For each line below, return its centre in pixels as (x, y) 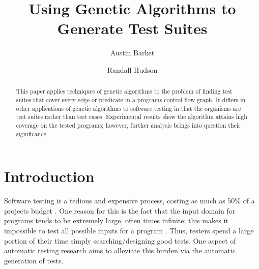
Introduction (49, 176)
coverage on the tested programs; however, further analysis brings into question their (128, 125)
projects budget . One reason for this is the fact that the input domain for (120, 210)
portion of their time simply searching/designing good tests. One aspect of (120, 240)
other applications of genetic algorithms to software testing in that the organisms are (128, 108)
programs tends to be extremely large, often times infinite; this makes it (116, 220)
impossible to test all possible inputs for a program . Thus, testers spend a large (129, 230)
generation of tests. (34, 260)
